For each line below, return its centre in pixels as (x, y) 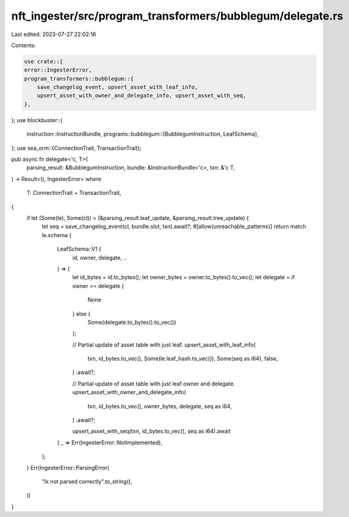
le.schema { (57, 235)
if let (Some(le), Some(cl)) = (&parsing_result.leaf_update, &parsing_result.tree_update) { (138, 218)
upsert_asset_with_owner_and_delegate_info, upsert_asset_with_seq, (142, 96)
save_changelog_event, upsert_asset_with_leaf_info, (117, 87)
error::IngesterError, (58, 70)
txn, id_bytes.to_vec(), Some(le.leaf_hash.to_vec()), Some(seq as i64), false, (183, 359)
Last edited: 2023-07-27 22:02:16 (54, 34)
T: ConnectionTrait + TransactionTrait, (74, 193)
